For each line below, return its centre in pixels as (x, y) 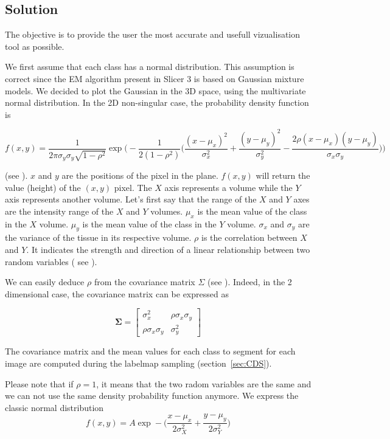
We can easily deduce (45, 282)
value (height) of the (43, 187)
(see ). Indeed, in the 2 (249, 282)
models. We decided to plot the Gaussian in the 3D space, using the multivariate (155, 90)
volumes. (167, 211)
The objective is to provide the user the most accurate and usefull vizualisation (153, 34)
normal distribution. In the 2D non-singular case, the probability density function (157, 102)
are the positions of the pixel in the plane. (140, 175)
